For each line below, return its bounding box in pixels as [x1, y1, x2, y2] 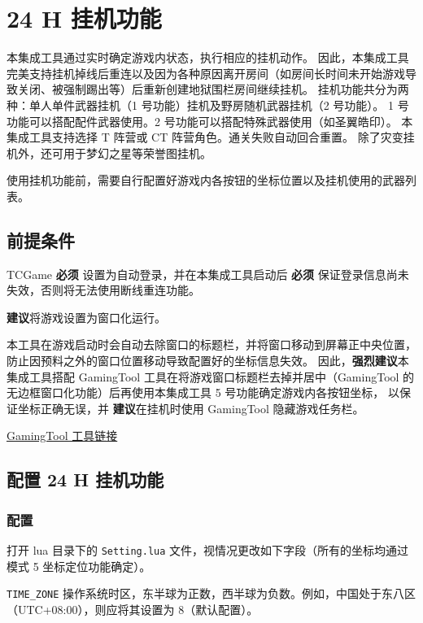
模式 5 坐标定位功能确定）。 [7, 557, 151, 574]
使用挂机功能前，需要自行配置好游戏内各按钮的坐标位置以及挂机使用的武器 [7, 172, 405, 189]
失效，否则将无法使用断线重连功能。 [7, 281, 200, 298]
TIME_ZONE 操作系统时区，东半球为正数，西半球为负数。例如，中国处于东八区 [7, 585, 416, 602]
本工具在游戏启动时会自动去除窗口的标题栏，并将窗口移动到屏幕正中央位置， [7, 336, 416, 353]
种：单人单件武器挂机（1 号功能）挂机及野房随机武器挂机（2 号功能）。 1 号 [7, 96, 409, 113]
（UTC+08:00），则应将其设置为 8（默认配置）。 [7, 600, 259, 617]
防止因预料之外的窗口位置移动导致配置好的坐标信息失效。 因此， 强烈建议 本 [7, 352, 409, 369]
